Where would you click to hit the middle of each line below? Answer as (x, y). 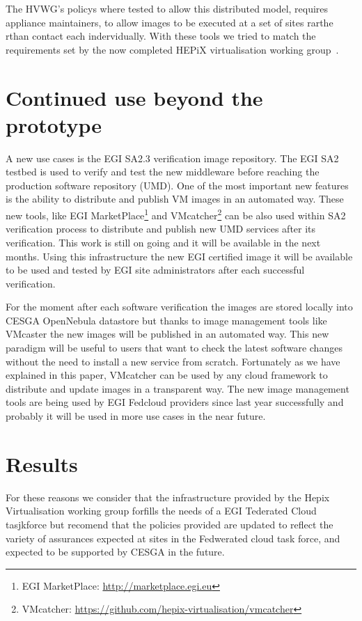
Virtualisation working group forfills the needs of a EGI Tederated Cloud (161, 511)
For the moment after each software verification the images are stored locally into (179, 307)
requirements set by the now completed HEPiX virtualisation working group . (172, 49)
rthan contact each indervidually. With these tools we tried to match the (161, 36)
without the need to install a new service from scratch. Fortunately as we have (173, 361)
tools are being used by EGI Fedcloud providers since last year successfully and (175, 402)
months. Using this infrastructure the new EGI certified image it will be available (179, 256)
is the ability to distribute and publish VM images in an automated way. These (175, 199)
